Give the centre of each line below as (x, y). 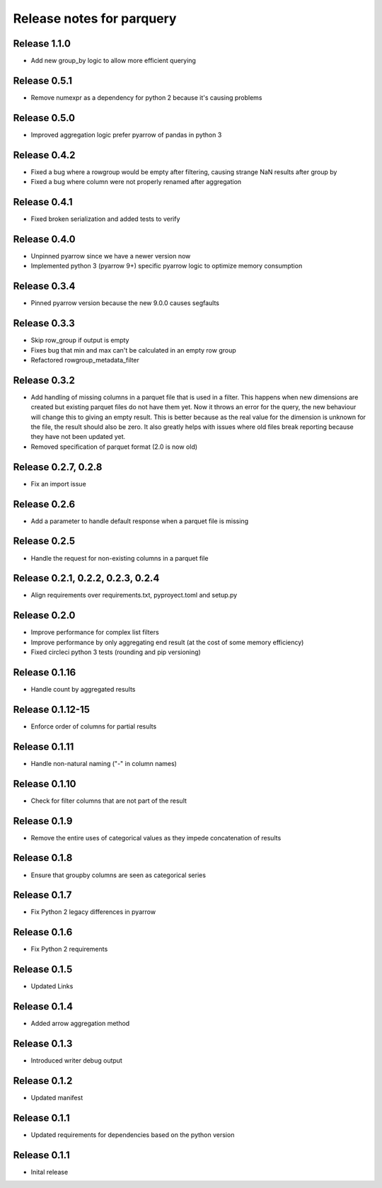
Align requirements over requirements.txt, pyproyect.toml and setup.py (134, 595)
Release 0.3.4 (44, 286)
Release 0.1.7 (42, 895)
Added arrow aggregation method (80, 1024)
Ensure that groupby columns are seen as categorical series (118, 875)
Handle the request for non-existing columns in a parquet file (120, 558)
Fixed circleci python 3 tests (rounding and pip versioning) (116, 652)
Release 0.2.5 (44, 541)
